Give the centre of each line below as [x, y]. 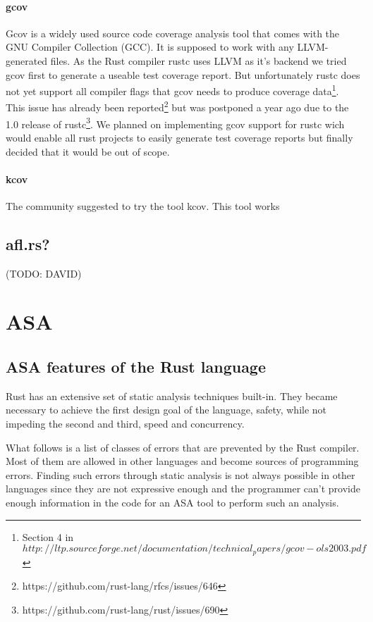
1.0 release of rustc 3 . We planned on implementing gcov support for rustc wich [175, 123]
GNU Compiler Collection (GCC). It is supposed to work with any [150, 47]
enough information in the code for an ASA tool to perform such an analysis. [172, 503]
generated [27, 60]
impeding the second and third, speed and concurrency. [125, 424]
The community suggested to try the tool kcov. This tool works [143, 205]
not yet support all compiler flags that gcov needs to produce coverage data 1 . [172, 90]
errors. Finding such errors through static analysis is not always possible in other [181, 474]
